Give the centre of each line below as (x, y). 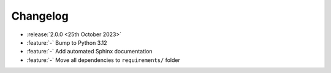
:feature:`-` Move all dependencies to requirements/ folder (103, 60)
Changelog (40, 16)
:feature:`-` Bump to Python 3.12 (67, 42)
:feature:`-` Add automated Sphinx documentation (89, 52)
